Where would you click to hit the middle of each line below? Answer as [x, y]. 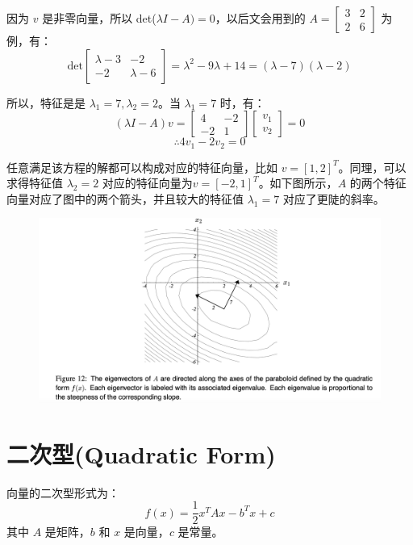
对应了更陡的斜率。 [334, 198]
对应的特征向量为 [147, 183]
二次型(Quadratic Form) [141, 453]
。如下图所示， [298, 183]
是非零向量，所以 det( [99, 18]
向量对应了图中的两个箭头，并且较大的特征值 [125, 198]
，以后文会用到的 [260, 18]
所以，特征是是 [46, 102]
